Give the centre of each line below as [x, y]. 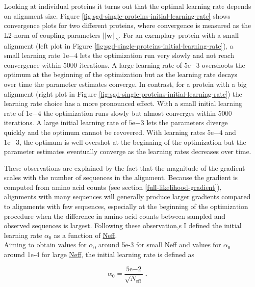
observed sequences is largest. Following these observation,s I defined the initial [123, 225]
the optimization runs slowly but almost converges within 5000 [138, 113]
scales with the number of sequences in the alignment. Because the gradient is [121, 177]
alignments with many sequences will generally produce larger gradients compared [127, 196]
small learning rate [32, 55]
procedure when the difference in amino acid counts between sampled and [115, 216]
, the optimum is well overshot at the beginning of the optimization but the [133, 142]
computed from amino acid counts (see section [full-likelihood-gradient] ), [113, 187]
